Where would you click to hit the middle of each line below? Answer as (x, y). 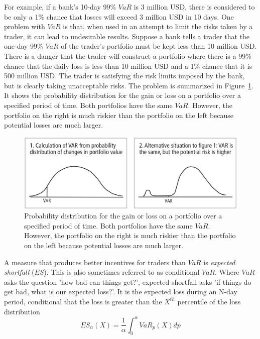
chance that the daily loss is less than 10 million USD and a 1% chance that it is (128, 66)
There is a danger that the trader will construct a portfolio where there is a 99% (128, 55)
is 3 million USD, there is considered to (194, 7)
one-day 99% (24, 46)
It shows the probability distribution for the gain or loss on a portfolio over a (122, 95)
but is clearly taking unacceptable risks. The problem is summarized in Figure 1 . (129, 85)
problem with (25, 26)
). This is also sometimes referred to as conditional (122, 272)
